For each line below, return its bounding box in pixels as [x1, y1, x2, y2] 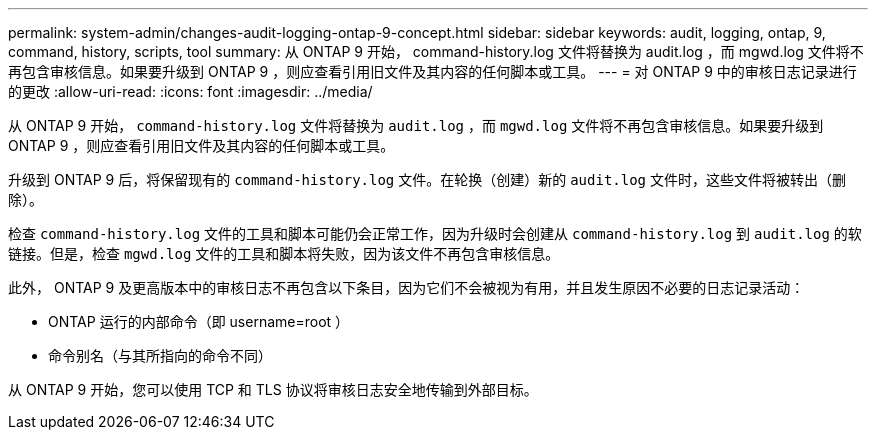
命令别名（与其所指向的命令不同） [48, 347, 272, 364]
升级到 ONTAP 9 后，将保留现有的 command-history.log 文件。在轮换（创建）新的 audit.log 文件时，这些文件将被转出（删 [8, 171, 846, 188]
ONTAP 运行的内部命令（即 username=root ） [48, 313, 350, 330]
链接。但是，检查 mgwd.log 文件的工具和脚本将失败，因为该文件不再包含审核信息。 [8, 245, 560, 262]
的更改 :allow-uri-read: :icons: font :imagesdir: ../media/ [8, 83, 373, 100]
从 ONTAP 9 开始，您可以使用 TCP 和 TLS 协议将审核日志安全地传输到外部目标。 [8, 381, 538, 398]
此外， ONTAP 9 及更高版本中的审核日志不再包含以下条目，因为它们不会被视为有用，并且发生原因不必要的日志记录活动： [8, 279, 805, 296]
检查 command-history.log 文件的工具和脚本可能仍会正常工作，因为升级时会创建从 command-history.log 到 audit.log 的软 [8, 225, 862, 242]
